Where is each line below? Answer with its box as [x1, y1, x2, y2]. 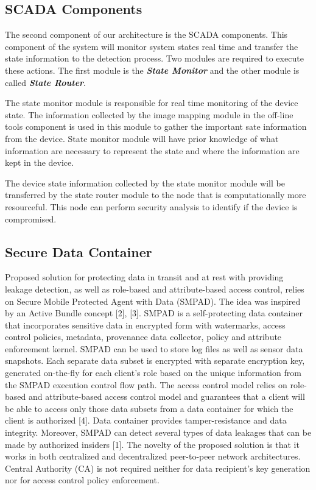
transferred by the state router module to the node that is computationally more [5, 188, 306, 201]
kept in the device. [5, 156, 74, 169]
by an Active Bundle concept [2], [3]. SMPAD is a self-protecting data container [5, 307, 303, 319]
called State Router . [5, 76, 86, 88]
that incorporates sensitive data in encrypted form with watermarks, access [5, 318, 286, 331]
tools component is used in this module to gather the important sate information [5, 120, 307, 133]
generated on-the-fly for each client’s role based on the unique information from [5, 366, 301, 379]
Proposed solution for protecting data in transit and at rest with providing [5, 271, 284, 283]
